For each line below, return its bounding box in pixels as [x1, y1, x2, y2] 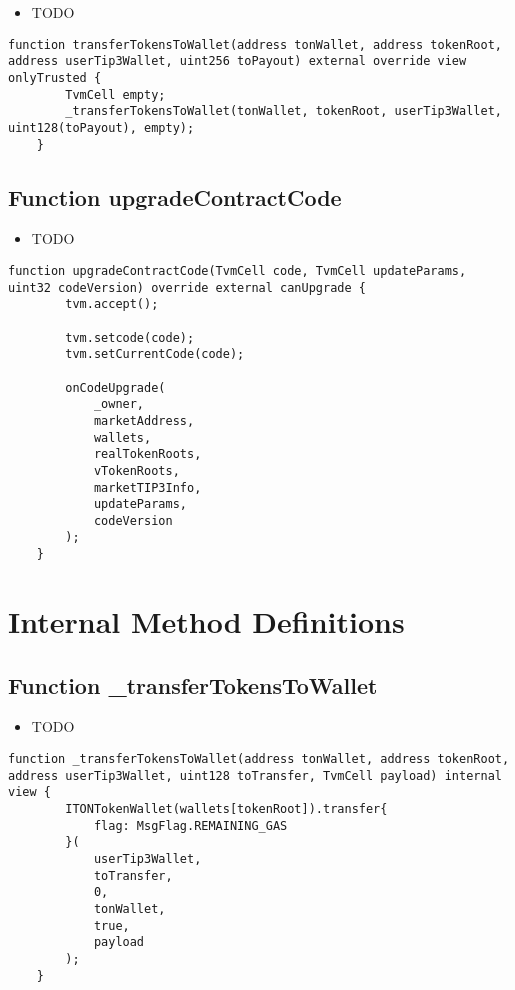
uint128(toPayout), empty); [8, 120, 195, 135]
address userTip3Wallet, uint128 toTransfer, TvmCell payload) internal [8, 768, 502, 783]
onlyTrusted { [8, 70, 102, 85]
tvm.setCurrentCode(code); [65, 347, 245, 362]
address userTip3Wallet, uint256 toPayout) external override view [8, 54, 467, 69]
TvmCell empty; [65, 87, 166, 102]
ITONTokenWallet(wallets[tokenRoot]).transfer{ [65, 801, 388, 816]
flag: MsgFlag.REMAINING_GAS [93, 818, 288, 833]
